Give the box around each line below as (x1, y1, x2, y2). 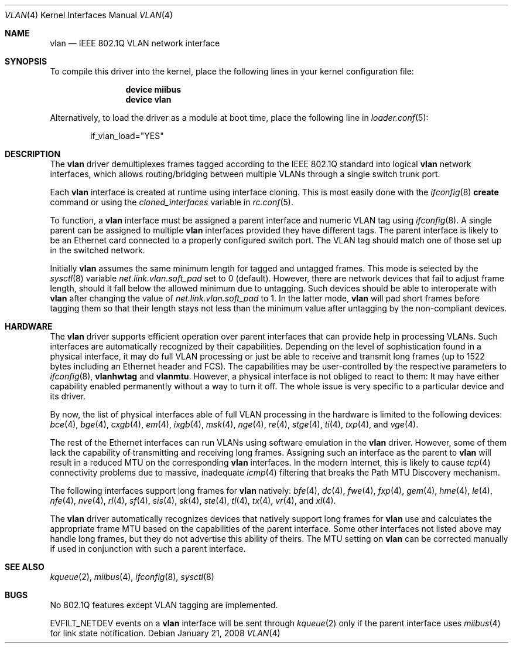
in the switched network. (50, 245, 145, 255)
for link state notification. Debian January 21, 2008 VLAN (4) (50, 628, 281, 638)
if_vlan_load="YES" (90, 131, 164, 141)
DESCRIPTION (5, 149, 61, 159)
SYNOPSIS (5, 56, 47, 66)
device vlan (125, 94, 172, 104)
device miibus (125, 84, 182, 94)
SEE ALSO (5, 562, 45, 572)
